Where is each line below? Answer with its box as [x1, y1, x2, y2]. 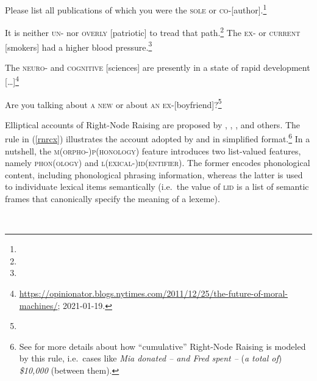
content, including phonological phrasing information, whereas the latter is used [5, 168, 303, 181]
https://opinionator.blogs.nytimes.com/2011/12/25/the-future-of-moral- [19, 287, 288, 300]
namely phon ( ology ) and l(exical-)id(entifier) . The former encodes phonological [5, 156, 310, 169]
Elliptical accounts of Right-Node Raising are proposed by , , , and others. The [5, 118, 301, 131]
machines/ [19, 299, 58, 311]
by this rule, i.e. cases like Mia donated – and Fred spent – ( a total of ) [19, 352, 282, 365]
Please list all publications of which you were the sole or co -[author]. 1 [5, 2, 267, 16]
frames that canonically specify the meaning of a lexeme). [5, 192, 220, 205]
